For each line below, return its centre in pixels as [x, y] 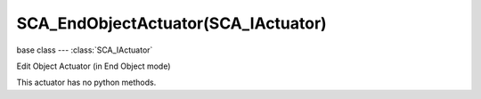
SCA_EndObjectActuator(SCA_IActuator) [171, 23]
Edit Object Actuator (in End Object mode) [94, 66]
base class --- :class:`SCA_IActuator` [85, 50]
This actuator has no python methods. [86, 82]
